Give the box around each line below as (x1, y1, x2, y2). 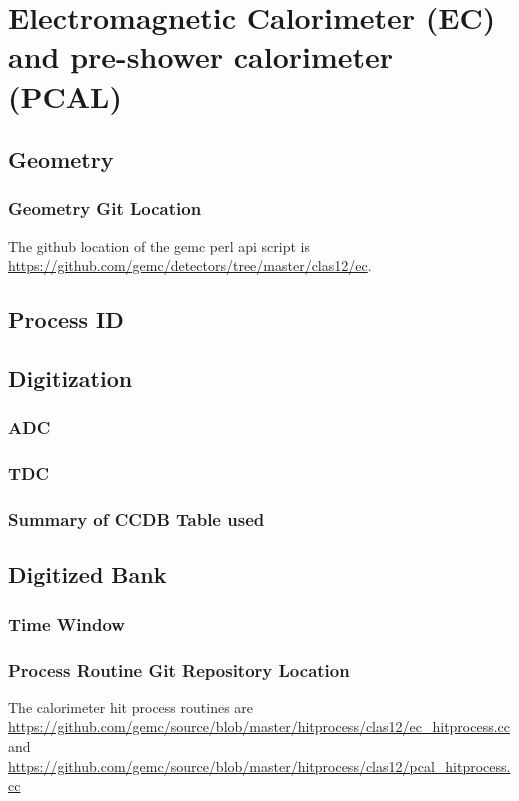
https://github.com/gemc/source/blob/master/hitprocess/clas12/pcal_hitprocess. (8, 755, 511, 776)
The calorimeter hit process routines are (8, 696, 254, 717)
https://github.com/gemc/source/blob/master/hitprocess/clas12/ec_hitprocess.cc (8, 716, 511, 737)
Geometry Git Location (8, 196, 202, 221)
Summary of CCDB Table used (8, 507, 265, 532)
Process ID (8, 304, 124, 335)
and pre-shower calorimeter (8, 36, 394, 77)
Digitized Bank (8, 559, 167, 590)
